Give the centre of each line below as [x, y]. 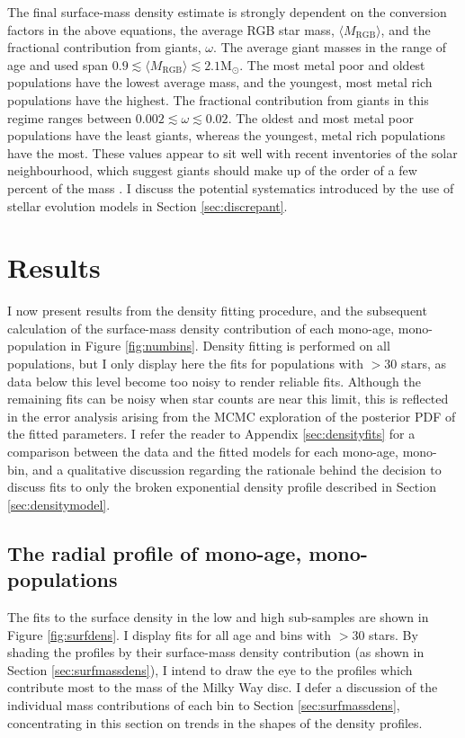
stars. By [393, 634]
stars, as [423, 364]
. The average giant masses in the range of [330, 47]
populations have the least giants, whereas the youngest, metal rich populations [227, 135]
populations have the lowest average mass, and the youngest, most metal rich [220, 82]
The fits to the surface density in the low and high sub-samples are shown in [218, 616]
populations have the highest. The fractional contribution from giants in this [218, 99]
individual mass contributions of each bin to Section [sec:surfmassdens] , [204, 704]
